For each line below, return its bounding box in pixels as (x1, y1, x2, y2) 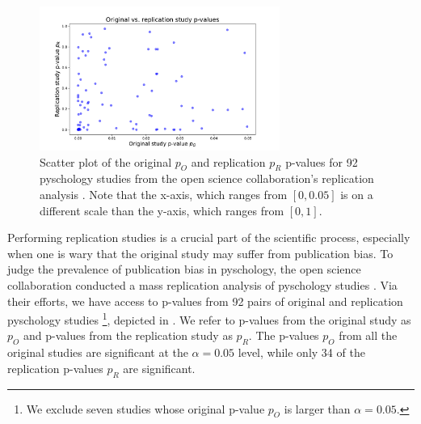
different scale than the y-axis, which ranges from (40, 201, 284, 218)
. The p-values (248, 327, 319, 344)
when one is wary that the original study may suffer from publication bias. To (7, 244, 394, 261)
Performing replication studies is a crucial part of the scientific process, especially (7, 229, 410, 246)
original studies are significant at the (7, 344, 188, 361)
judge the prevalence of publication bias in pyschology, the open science (7, 261, 361, 278)
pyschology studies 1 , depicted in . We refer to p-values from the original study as (7, 309, 411, 328)
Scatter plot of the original (40, 153, 172, 170)
